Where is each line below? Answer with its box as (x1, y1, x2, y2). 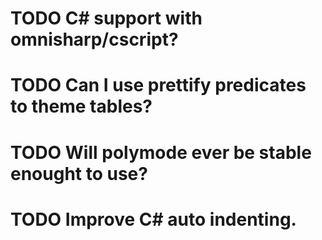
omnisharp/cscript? (10, 28, 179, 51)
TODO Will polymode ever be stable (10, 141, 312, 164)
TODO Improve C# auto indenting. (10, 208, 297, 231)
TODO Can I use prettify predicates (10, 74, 307, 97)
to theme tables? (10, 95, 153, 118)
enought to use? (10, 162, 148, 185)
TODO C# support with (10, 7, 203, 30)
